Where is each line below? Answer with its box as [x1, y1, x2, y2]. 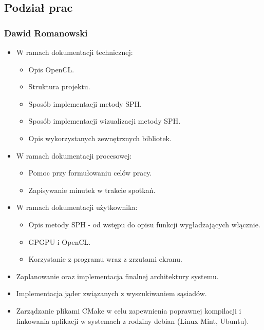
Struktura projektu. [28, 81, 90, 92]
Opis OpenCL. [28, 64, 74, 74]
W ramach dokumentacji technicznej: [16, 47, 133, 57]
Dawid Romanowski [4, 26, 88, 39]
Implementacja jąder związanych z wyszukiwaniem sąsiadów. [16, 288, 207, 299]
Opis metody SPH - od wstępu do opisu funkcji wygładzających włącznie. [28, 219, 260, 229]
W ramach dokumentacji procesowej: [16, 150, 132, 161]
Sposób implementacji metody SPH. [28, 98, 142, 109]
